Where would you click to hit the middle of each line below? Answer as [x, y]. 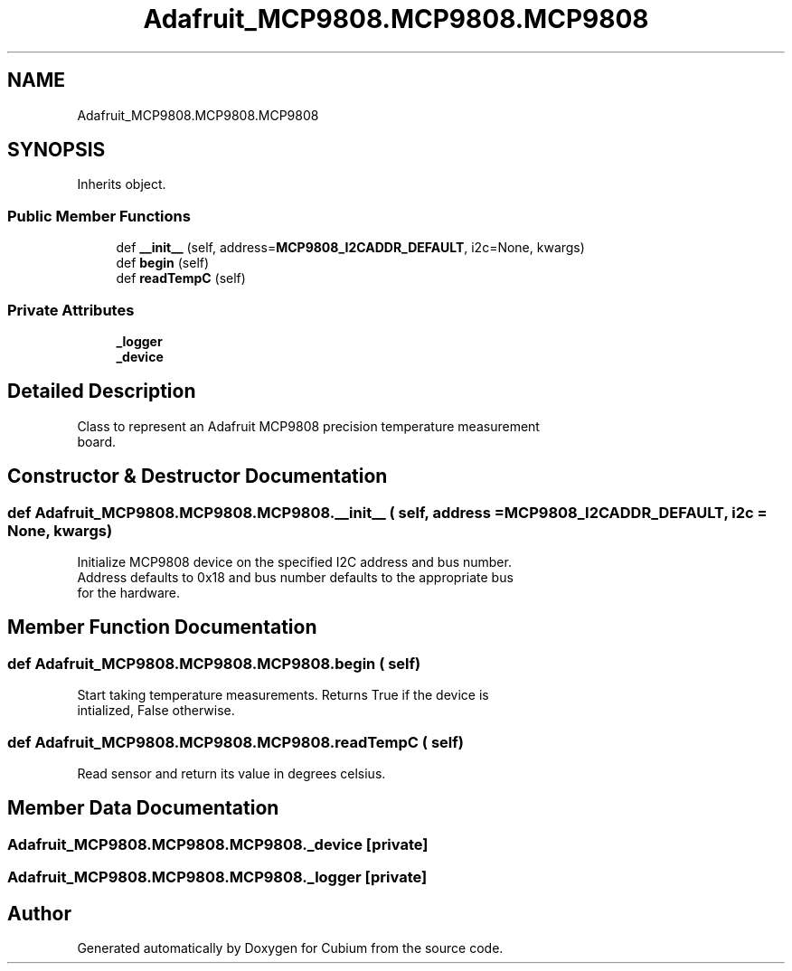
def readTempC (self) [181, 278]
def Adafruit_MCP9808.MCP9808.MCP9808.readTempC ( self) [236, 742]
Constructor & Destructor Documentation [198, 476]
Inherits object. [122, 184]
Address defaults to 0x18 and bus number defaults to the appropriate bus [295, 577]
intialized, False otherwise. [156, 711]
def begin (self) [163, 263]
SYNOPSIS [57, 150]
